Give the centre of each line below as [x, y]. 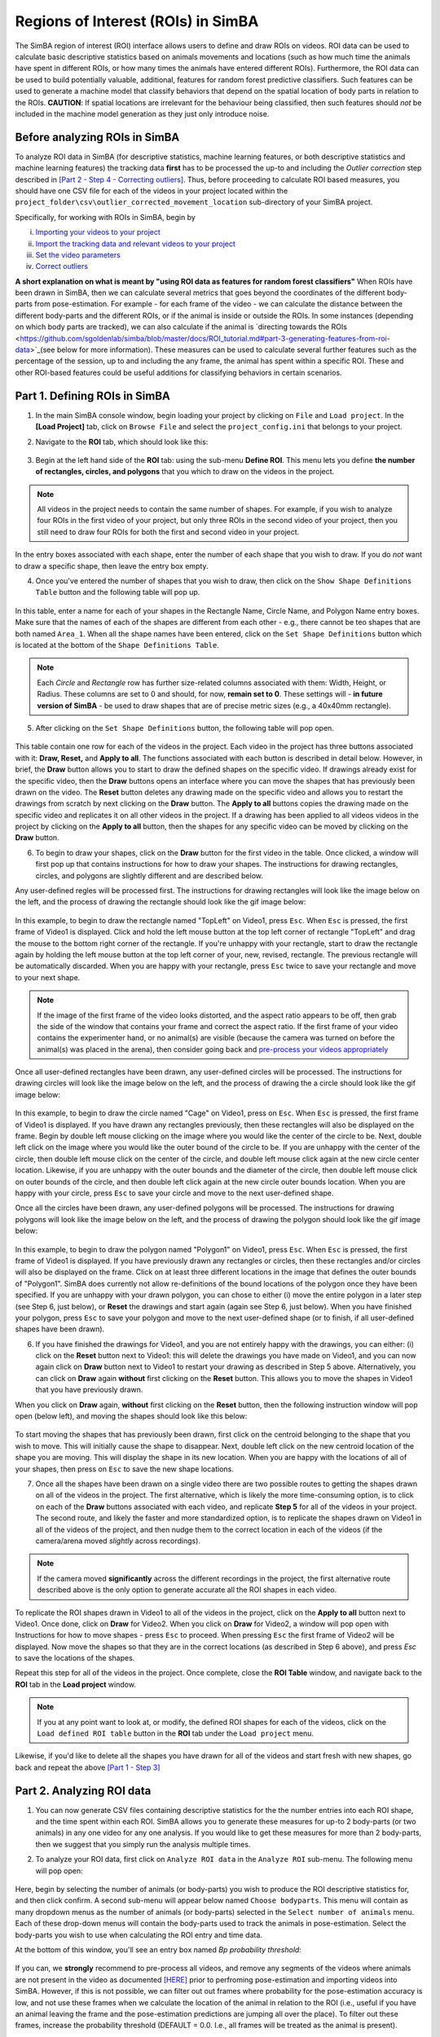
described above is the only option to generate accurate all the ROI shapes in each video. [187, 1590]
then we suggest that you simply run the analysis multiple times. [143, 1844]
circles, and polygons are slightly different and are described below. [150, 875]
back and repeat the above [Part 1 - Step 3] [88, 1767]
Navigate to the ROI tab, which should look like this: [122, 442]
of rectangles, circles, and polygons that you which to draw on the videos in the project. [185, 472]
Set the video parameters [78, 255]
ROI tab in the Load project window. [75, 1684]
